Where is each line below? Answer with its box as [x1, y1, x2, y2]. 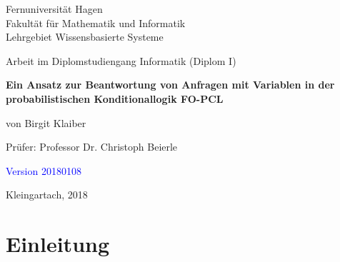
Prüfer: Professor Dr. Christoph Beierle [6, 139, 178, 154]
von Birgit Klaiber [6, 115, 86, 130]
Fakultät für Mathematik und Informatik [6, 15, 186, 30]
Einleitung [6, 229, 110, 258]
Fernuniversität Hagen [6, 1, 103, 16]
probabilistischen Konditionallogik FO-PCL [6, 91, 224, 106]
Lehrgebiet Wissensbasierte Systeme [6, 29, 164, 44]
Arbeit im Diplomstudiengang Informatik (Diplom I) [6, 53, 236, 68]
